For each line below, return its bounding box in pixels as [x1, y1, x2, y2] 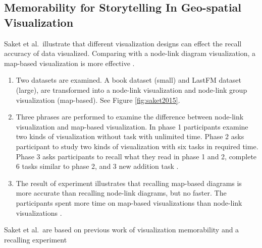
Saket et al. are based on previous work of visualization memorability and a [4, 224, 239, 235]
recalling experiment [4, 234, 67, 244]
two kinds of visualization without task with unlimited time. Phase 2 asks [16, 131, 244, 142]
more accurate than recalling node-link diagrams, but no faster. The [16, 188, 227, 198]
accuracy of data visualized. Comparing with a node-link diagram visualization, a [4, 48, 256, 58]
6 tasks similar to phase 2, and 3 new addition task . [16, 161, 179, 171]
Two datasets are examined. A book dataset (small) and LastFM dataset [16, 75, 241, 85]
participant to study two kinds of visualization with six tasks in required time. [16, 141, 258, 151]
